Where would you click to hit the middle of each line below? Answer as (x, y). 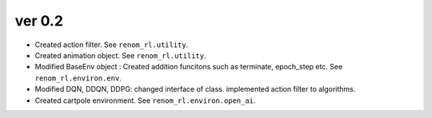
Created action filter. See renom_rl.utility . (112, 45)
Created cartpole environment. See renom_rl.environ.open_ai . (145, 100)
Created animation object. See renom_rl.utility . (120, 55)
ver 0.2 (39, 21)
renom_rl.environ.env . (78, 78)
